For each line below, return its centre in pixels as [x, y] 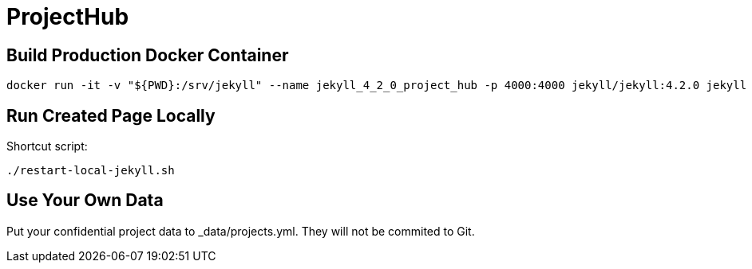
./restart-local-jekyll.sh [91, 171]
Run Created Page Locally [111, 115]
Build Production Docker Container [148, 55]
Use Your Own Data [85, 201]
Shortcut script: [47, 146]
